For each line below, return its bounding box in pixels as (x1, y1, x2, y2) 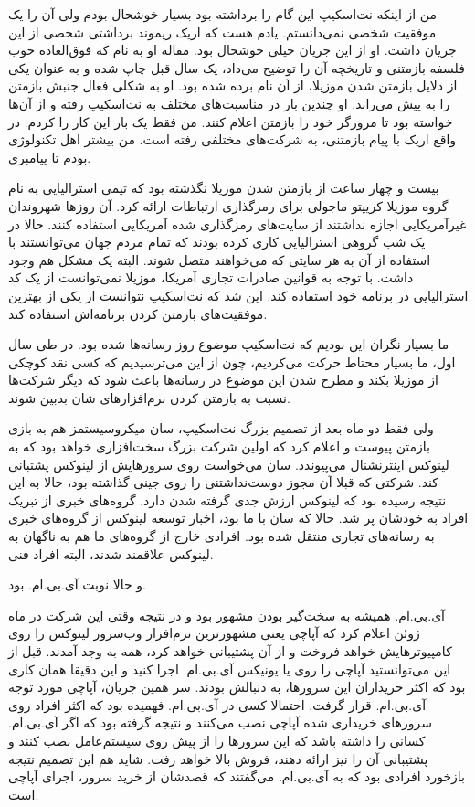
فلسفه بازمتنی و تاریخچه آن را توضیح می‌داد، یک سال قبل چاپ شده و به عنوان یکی (8, 58, 465, 77)
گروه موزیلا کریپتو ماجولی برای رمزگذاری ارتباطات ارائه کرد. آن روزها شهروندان (8, 196, 449, 215)
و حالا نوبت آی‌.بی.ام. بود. (8, 575, 147, 594)
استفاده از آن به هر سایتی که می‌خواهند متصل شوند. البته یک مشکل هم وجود (8, 250, 431, 269)
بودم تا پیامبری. (8, 147, 91, 166)
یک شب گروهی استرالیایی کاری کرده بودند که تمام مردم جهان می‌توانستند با (8, 232, 426, 251)
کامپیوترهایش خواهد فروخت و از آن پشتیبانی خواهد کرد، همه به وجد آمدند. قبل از (8, 642, 452, 660)
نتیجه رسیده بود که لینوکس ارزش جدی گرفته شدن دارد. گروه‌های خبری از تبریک (8, 490, 447, 509)
